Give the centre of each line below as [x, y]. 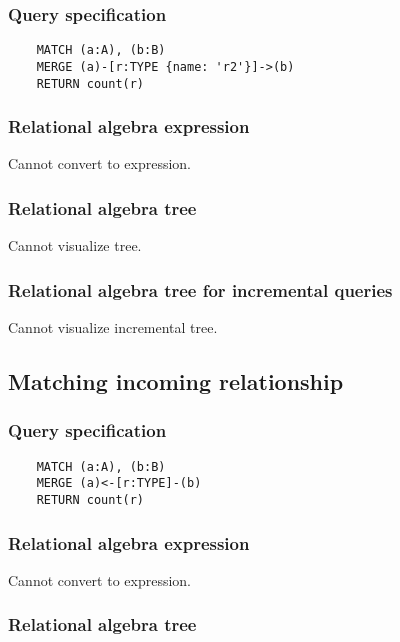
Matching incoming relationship [176, 381]
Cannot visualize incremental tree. [113, 327]
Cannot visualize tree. [75, 245]
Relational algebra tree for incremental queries [200, 289]
